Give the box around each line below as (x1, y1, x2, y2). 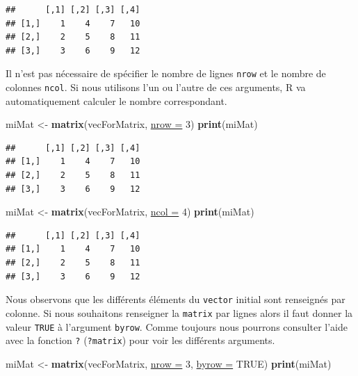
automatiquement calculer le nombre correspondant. (6, 93, 227, 108)
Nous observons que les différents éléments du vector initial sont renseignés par (6, 292, 345, 306)
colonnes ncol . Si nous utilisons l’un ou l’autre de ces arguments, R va (6, 80, 306, 95)
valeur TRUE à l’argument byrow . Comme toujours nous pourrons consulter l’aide (6, 319, 348, 334)
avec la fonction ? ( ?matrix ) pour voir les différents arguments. (6, 333, 275, 348)
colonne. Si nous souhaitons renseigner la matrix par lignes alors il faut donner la (6, 305, 353, 320)
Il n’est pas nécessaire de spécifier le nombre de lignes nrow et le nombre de (6, 66, 326, 81)
